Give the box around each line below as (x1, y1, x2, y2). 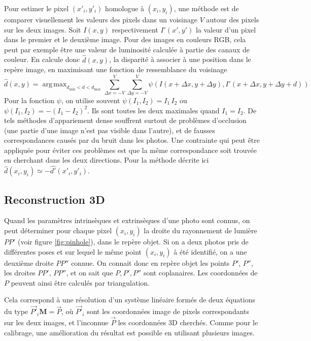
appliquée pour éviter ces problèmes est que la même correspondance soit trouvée (4, 144, 257, 155)
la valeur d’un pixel (195, 24, 256, 35)
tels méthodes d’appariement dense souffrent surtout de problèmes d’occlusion (4, 115, 247, 126)
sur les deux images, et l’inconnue (4, 317, 109, 328)
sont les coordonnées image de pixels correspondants (87, 306, 250, 317)
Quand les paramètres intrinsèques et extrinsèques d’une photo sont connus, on (4, 215, 250, 226)
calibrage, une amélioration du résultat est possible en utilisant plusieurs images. (4, 327, 255, 337)
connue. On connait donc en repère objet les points (71, 257, 230, 268)
